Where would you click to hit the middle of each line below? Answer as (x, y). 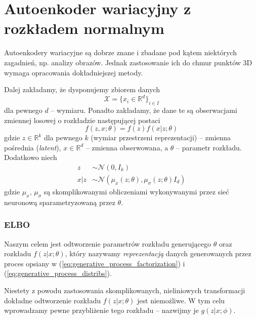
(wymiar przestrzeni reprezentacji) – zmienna (161, 137)
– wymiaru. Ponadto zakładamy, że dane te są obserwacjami (144, 110)
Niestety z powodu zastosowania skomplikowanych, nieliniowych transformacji (125, 290)
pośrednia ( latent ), (33, 147)
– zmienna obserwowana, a (127, 147)
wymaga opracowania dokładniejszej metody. (74, 72)
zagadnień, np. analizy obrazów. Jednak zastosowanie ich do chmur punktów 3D (128, 62)
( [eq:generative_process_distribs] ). (58, 273)
